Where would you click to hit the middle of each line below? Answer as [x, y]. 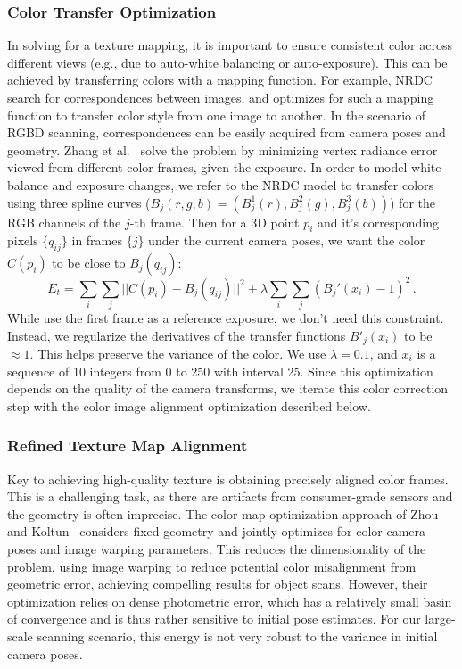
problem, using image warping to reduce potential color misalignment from [212, 566]
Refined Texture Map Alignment [128, 446]
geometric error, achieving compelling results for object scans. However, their [218, 584]
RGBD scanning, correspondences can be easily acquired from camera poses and [227, 132]
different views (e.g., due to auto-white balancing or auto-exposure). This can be [227, 62]
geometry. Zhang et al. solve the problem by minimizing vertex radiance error [223, 149]
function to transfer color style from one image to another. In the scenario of [217, 115]
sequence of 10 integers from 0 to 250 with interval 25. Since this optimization [220, 371]
